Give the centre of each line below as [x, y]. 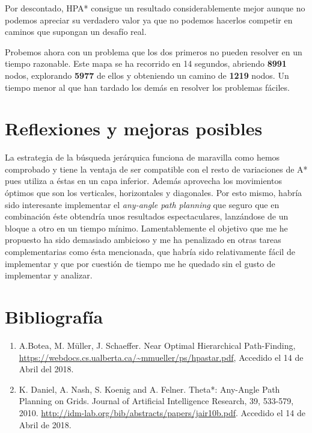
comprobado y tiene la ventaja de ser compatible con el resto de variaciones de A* [156, 169]
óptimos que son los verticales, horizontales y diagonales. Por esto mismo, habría [154, 193]
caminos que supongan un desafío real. [76, 32]
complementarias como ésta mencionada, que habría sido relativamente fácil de [150, 252]
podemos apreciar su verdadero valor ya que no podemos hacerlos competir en [149, 20]
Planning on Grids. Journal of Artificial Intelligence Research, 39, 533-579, [156, 401]
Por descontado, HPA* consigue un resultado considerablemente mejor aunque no [155, 8]
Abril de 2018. [45, 424]
